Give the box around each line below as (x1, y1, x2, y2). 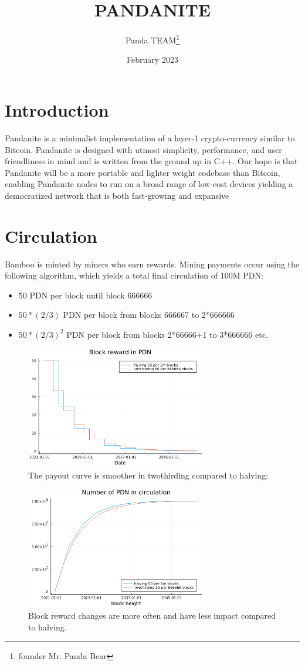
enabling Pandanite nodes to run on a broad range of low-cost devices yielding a (5, 178, 293, 190)
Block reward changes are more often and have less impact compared (28, 609, 276, 622)
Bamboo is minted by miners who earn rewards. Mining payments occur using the (5, 257, 300, 270)
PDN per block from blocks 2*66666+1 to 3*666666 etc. (66, 328, 268, 340)
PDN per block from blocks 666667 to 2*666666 (63, 308, 235, 321)
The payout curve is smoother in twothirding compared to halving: (28, 469, 269, 481)
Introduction (5, 97, 109, 121)
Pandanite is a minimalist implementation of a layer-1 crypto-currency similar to (5, 131, 295, 144)
